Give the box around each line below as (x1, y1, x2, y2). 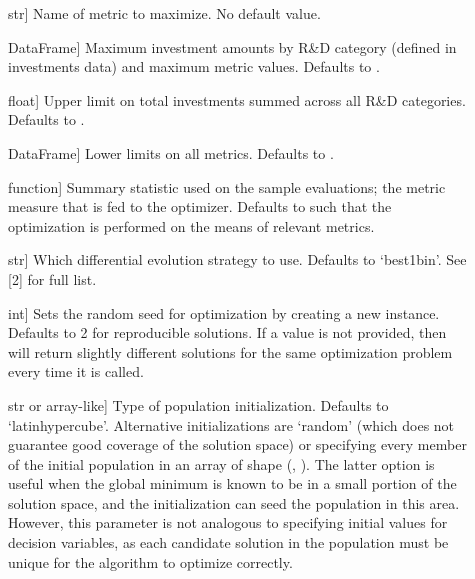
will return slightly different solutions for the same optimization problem (8, 341, 453, 362)
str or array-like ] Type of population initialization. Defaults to (8, 394, 389, 415)
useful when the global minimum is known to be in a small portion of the (8, 473, 457, 494)
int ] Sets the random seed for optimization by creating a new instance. (8, 302, 440, 323)
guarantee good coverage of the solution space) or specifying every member (8, 434, 467, 455)
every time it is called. (8, 361, 144, 382)
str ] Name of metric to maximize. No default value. (8, 3, 321, 23)
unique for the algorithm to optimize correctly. (8, 551, 293, 572)
